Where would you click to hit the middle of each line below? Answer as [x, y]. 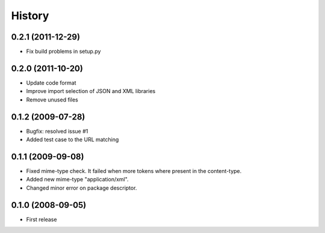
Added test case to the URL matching [73, 140]
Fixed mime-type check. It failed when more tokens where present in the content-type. [134, 171]
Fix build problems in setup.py [63, 52]
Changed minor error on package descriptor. [82, 188]
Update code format [51, 83]
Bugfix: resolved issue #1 [57, 131]
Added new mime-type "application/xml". [77, 180]
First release [42, 219]
